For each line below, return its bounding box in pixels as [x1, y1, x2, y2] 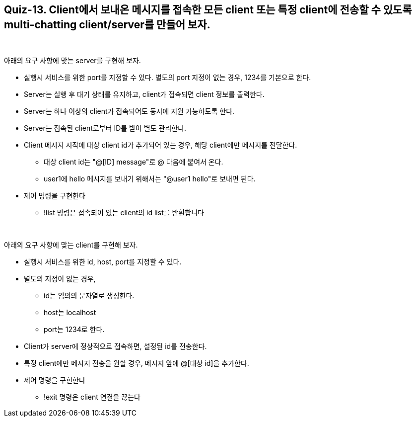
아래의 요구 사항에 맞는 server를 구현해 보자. [4, 56, 141, 65]
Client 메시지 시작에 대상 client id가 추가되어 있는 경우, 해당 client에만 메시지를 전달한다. [24, 141, 297, 150]
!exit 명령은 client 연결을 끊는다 [44, 393, 140, 402]
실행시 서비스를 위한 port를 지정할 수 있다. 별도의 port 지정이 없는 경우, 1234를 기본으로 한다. [24, 73, 311, 82]
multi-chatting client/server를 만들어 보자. [4, 18, 210, 31]
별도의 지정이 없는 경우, [24, 274, 96, 283]
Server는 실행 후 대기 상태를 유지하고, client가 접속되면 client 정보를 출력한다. [24, 90, 265, 99]
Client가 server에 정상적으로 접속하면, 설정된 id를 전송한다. [24, 342, 207, 351]
